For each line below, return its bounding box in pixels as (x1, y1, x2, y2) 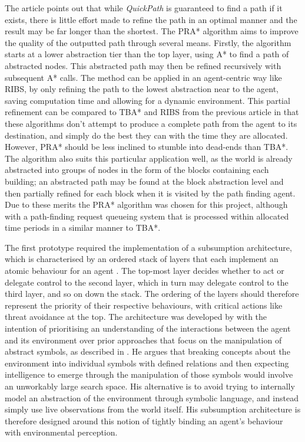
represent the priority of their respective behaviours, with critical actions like (5, 299, 283, 311)
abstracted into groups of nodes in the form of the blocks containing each (5, 163, 269, 176)
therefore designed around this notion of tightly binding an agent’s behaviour (5, 414, 283, 427)
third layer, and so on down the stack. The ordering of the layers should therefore (5, 287, 299, 300)
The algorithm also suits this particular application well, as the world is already (5, 152, 293, 164)
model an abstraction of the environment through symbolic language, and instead (5, 391, 299, 404)
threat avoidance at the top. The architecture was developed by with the (5, 310, 267, 323)
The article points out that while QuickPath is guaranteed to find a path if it (5, 2, 283, 14)
